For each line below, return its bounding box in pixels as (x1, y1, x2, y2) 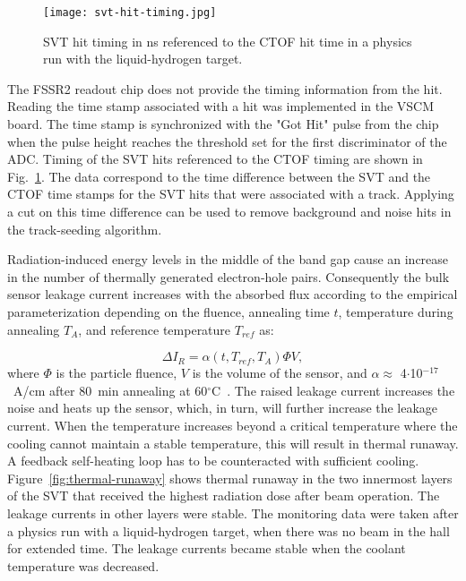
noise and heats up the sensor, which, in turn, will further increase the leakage (7, 398, 438, 417)
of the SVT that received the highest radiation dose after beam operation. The (7, 486, 440, 505)
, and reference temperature (78, 320, 231, 338)
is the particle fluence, (56, 363, 177, 382)
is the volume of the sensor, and (192, 363, 367, 382)
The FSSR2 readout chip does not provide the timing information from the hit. (7, 79, 443, 98)
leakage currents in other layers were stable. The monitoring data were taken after (7, 503, 459, 522)
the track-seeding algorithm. (7, 219, 162, 238)
